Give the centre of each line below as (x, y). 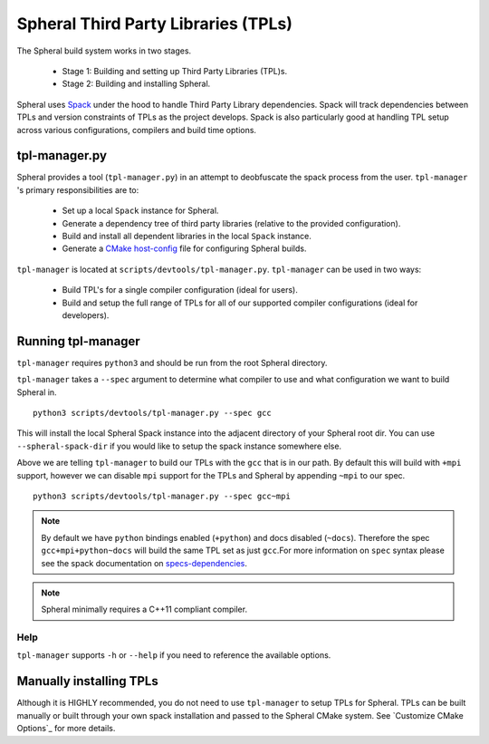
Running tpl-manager (78, 341)
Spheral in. (37, 392)
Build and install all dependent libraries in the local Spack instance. (187, 236)
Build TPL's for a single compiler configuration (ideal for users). (180, 290)
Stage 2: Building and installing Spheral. (136, 84)
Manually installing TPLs (87, 681)
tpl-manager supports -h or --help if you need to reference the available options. (174, 655)
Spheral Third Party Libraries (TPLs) (155, 24)
